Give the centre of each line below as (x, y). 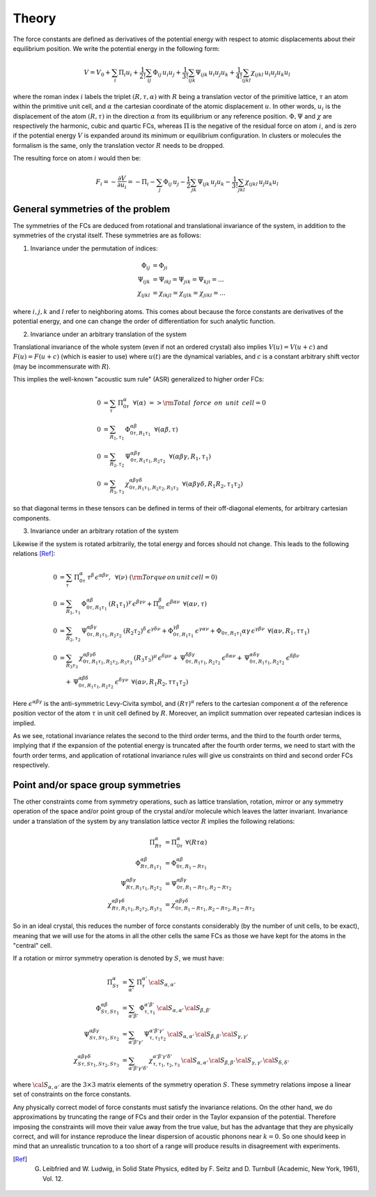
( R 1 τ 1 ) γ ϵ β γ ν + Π (134, 604)
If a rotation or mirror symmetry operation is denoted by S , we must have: (118, 958)
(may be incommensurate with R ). (62, 366)
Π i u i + (128, 73)
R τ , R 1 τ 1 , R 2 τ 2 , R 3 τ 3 (137, 909)
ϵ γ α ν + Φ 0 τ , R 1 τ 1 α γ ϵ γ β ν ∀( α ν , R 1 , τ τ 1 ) (252, 632)
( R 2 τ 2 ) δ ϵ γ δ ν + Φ (148, 631)
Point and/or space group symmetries (97, 785)
